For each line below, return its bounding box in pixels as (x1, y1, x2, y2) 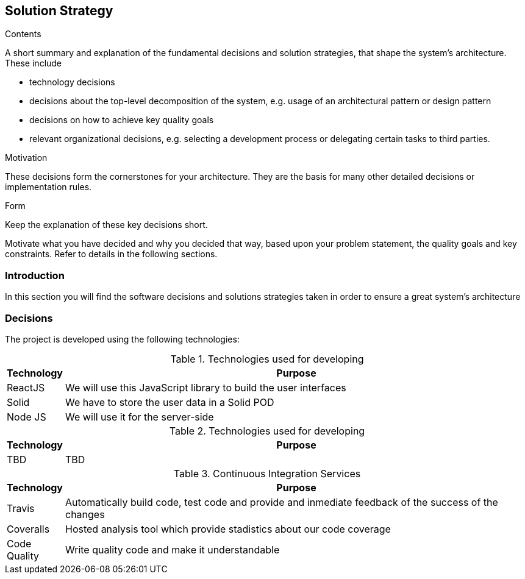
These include (5, 58, 62, 69)
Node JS (7, 410, 46, 423)
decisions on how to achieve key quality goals (29, 115, 214, 126)
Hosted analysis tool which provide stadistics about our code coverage (65, 522, 391, 535)
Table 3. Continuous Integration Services (173, 467, 361, 480)
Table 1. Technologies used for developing (170, 352, 364, 365)
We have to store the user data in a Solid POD (65, 396, 274, 408)
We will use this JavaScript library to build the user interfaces (65, 381, 346, 394)
